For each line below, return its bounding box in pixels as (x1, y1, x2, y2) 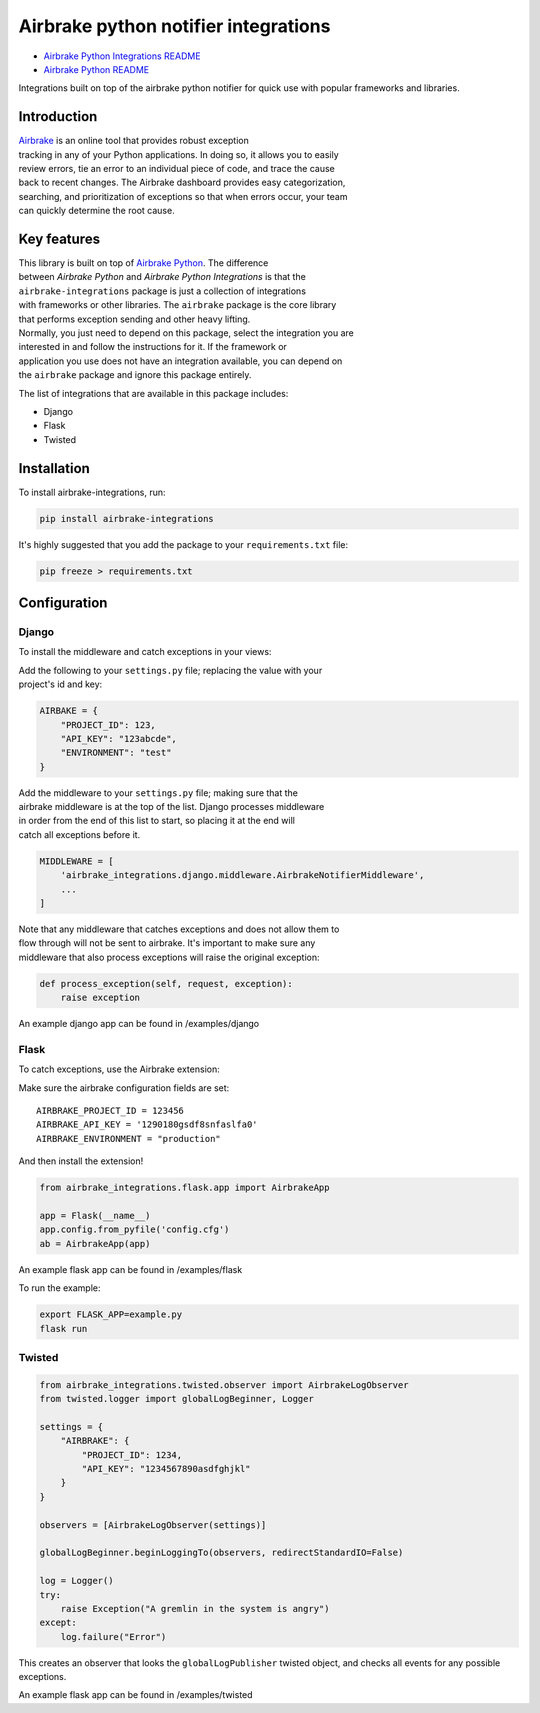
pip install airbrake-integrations (39, 513, 214, 524)
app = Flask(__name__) (39, 1210, 151, 1222)
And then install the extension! (18, 1155, 144, 1167)
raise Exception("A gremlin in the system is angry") (60, 1603, 330, 1614)
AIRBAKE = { (39, 705, 99, 717)
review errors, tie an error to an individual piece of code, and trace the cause (18, 163, 335, 175)
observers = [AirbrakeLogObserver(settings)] (39, 1519, 267, 1530)
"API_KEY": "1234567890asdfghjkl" (81, 1463, 251, 1475)
